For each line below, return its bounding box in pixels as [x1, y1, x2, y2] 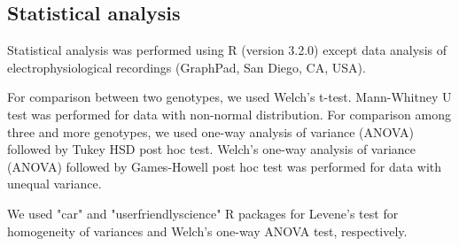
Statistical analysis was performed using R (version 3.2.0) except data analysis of [7, 41, 447, 59]
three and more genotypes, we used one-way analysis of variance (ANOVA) [7, 122, 414, 141]
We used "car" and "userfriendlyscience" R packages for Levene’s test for [7, 204, 399, 222]
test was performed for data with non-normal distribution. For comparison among [7, 104, 451, 123]
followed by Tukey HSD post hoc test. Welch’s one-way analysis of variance [7, 140, 416, 158]
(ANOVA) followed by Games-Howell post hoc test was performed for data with [7, 157, 442, 175]
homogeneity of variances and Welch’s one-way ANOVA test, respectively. [7, 221, 408, 240]
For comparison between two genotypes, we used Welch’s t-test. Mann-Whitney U [7, 88, 452, 106]
